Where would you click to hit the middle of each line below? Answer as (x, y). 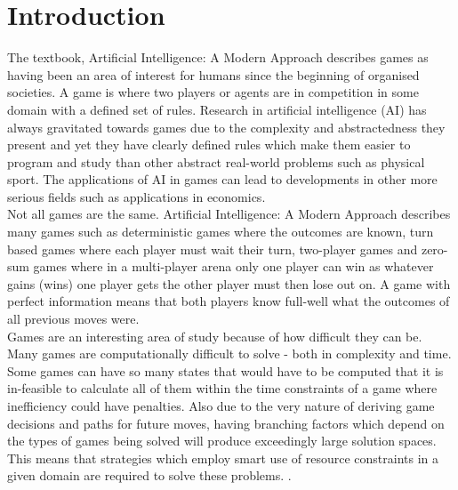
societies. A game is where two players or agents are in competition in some (213, 92)
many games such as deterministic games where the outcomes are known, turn (221, 232)
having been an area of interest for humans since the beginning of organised (213, 74)
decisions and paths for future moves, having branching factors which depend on (226, 423)
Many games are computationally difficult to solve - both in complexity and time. (229, 353)
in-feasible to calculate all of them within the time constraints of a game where (222, 388)
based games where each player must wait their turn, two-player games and (213, 249)
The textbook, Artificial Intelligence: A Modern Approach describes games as (218, 57)
